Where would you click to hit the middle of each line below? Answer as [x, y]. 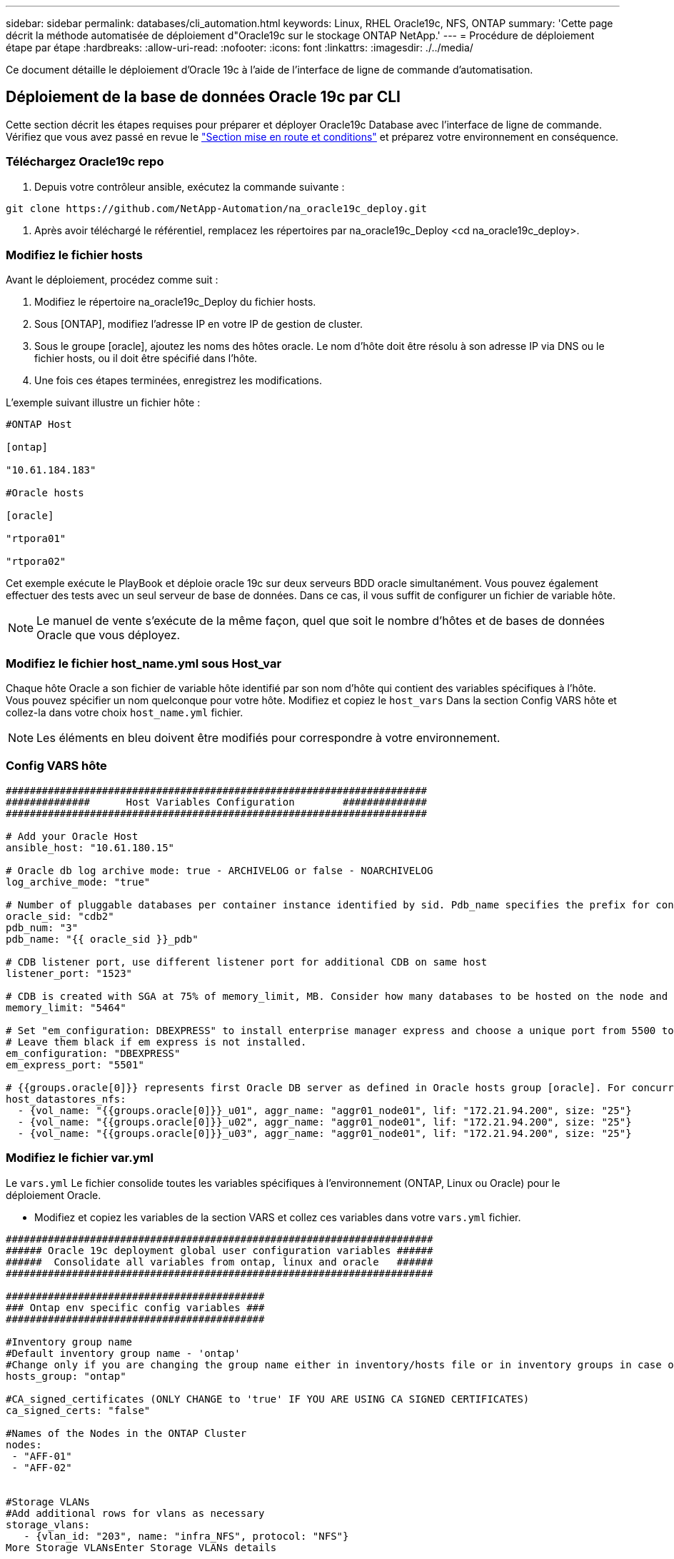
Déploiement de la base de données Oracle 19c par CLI [203, 97]
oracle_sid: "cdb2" [60, 916]
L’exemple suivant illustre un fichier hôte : [103, 403]
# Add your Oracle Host [72, 836]
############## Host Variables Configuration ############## [217, 802]
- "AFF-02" [42, 1467]
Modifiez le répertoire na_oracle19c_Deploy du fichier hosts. [175, 302]
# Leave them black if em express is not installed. [156, 1042]
